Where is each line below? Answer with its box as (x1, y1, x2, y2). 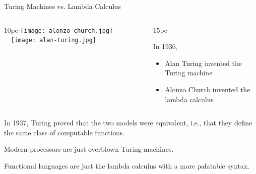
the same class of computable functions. (4, 127, 125, 137)
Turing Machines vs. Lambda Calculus (4, 1, 121, 11)
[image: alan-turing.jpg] (11, 37, 96, 44)
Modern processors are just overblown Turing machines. (4, 144, 174, 154)
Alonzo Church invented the (165, 84, 250, 94)
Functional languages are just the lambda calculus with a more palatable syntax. (4, 160, 250, 171)
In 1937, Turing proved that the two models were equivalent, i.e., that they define (4, 117, 252, 128)
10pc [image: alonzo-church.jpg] (4, 24, 113, 35)
